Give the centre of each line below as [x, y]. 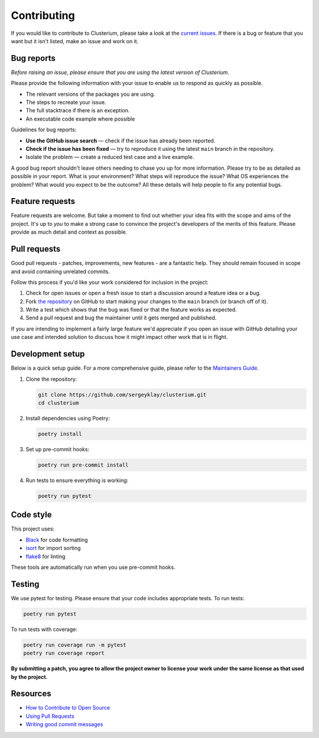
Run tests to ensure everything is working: [77, 480]
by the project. [29, 676]
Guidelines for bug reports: [44, 130]
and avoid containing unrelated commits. [61, 271]
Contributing [43, 15]
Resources [31, 694]
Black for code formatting [57, 540]
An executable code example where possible [80, 119]
